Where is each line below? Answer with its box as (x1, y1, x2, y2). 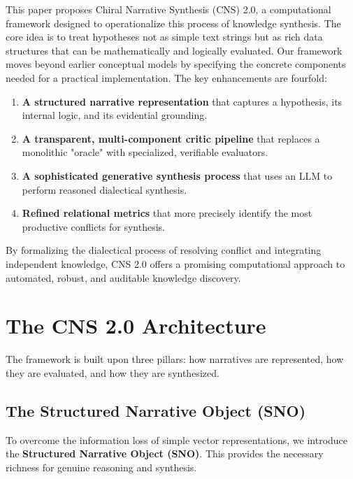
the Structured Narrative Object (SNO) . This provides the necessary (6, 446, 324, 461)
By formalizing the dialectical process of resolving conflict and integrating (6, 243, 322, 257)
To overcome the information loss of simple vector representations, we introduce (6, 432, 348, 447)
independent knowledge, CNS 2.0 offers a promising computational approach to (6, 256, 345, 271)
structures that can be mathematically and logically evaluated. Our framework (6, 43, 343, 57)
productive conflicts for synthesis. (22, 219, 165, 234)
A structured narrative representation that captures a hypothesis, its (22, 94, 343, 108)
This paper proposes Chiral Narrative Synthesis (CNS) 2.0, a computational (6, 2, 331, 16)
